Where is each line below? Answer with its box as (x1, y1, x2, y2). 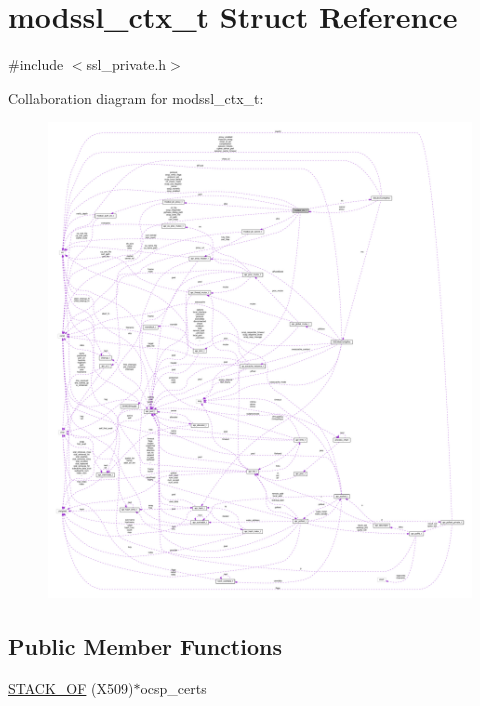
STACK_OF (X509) (8, 678, 134, 699)
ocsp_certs (140, 678, 207, 699)
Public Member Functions (8, 631, 282, 662)
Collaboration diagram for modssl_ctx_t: (8, 87, 264, 108)
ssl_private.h (86, 54, 167, 75)
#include (8, 54, 64, 75)
